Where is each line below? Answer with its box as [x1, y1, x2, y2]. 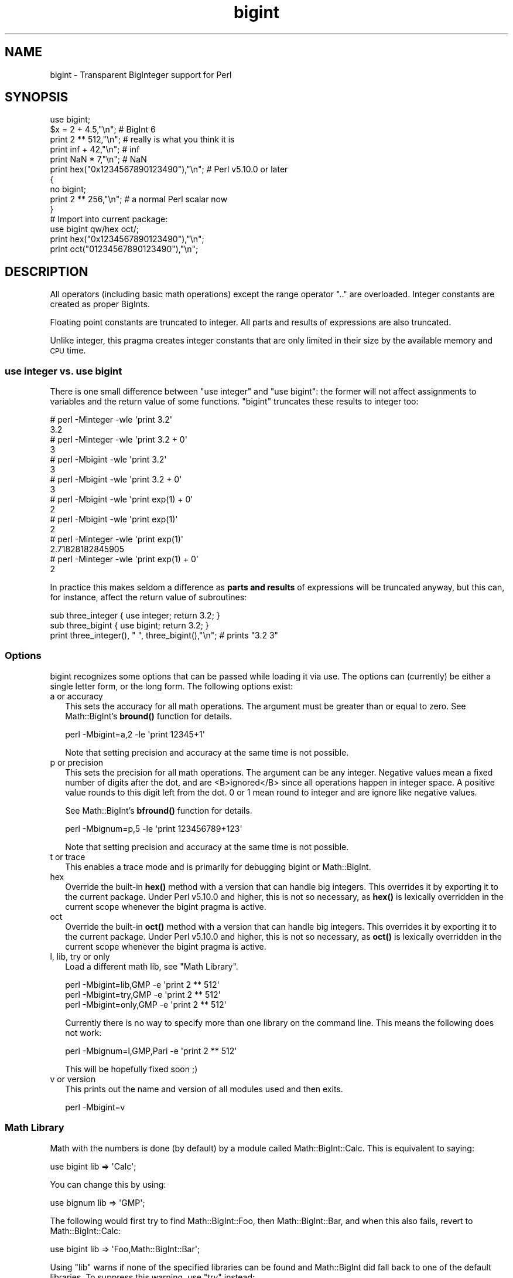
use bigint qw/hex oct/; [50, 224, 139, 234]
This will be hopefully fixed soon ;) [65, 1063, 198, 1074]
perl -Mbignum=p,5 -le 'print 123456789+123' [65, 823, 242, 834]
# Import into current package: [50, 214, 168, 225]
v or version [50, 1073, 96, 1084]
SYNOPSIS [5, 90, 69, 105]
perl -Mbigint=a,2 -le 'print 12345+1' [65, 729, 205, 739]
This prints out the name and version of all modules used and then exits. [65, 1083, 343, 1094]
